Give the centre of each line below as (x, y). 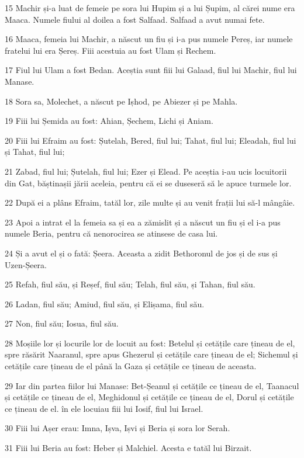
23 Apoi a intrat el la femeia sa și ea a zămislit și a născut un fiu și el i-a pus (143, 222)
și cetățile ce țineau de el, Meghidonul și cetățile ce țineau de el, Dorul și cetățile (149, 397)
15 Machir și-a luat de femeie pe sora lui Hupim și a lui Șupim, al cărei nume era (150, 8)
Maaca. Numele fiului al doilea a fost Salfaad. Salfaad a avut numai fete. (135, 19)
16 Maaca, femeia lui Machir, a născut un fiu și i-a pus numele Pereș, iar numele (149, 39)
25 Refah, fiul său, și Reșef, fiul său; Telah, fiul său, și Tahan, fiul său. (130, 284)
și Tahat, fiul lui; (35, 152)
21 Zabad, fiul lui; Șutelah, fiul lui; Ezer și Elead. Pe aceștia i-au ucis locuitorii (146, 171)
